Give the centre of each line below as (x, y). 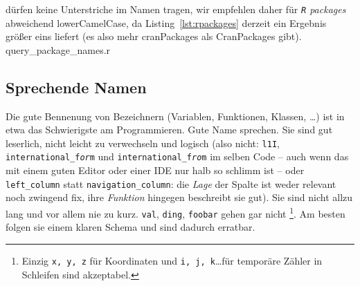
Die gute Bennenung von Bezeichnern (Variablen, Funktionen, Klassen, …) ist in (175, 116)
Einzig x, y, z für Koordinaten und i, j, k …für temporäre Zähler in (172, 260)
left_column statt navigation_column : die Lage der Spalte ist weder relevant (171, 183)
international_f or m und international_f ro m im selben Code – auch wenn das (177, 156)
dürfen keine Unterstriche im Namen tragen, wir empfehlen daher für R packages (176, 9)
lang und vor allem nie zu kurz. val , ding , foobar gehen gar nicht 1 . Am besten (175, 212)
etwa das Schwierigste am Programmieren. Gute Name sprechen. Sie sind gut (169, 130)
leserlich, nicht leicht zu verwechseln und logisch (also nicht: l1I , (143, 143)
